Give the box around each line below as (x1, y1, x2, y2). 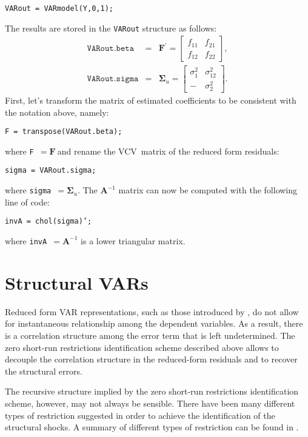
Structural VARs (5, 270, 149, 295)
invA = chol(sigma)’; (5, 217, 92, 226)
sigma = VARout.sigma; (5, 166, 96, 175)
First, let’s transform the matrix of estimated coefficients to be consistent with (5, 93, 296, 106)
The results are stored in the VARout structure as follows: (5, 21, 217, 34)
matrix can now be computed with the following (118, 184, 298, 196)
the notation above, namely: (5, 105, 109, 118)
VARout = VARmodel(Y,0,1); (5, 4, 113, 13)
